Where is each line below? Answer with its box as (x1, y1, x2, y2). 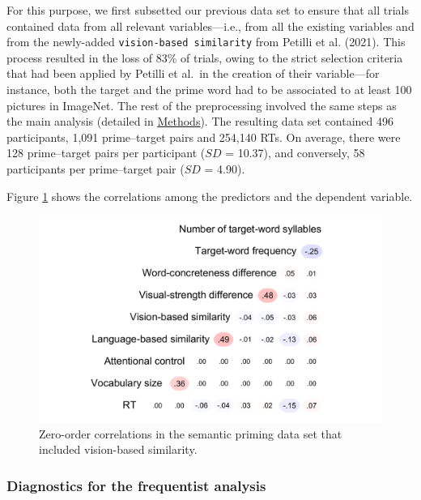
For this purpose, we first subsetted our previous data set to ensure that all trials (6, 2, 409, 18)
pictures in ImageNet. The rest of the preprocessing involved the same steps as (6, 96, 397, 113)
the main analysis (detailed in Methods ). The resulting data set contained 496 (6, 113, 393, 130)
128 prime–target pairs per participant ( (6, 144, 206, 161)
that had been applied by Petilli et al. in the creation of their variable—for (6, 65, 380, 82)
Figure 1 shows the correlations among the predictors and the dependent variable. (6, 187, 413, 204)
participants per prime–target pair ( (6, 160, 185, 177)
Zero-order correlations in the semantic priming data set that (39, 425, 342, 442)
